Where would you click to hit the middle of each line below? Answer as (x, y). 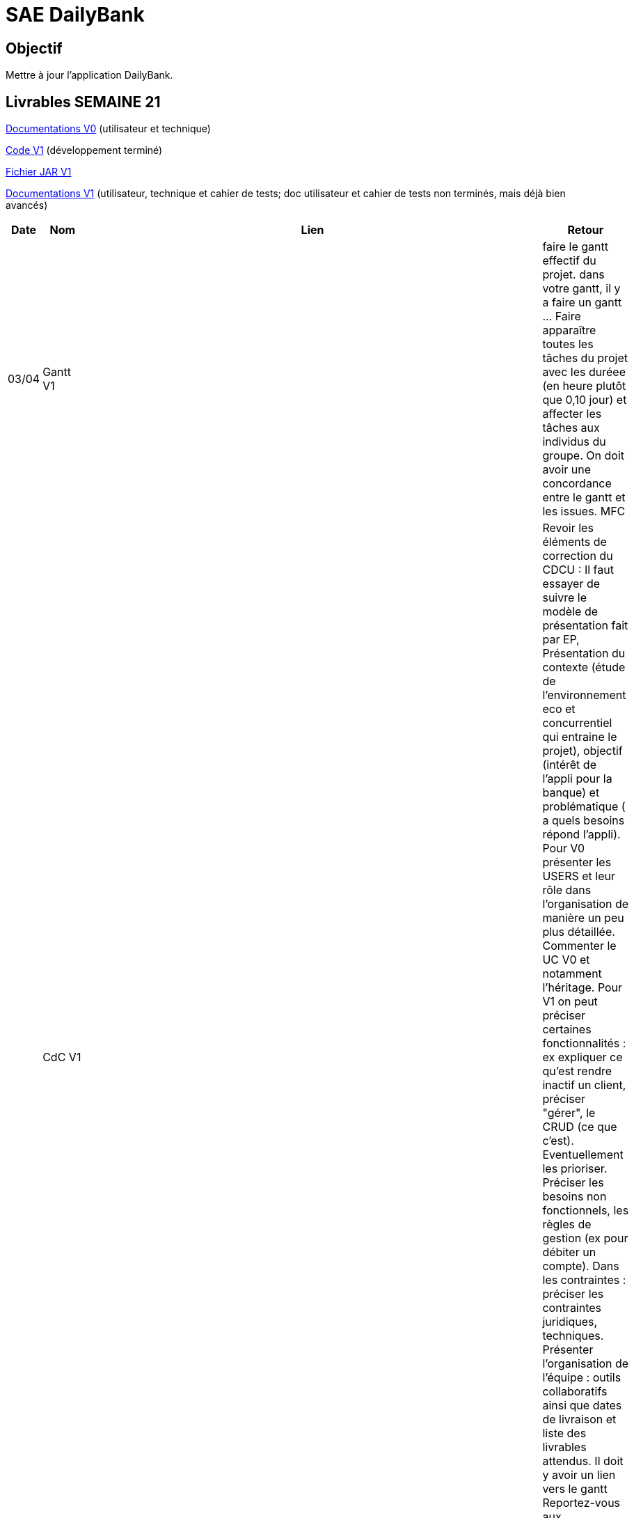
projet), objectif (583, 751)
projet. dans (573, 275)
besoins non (574, 1197)
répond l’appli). (581, 835)
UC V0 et (566, 960)
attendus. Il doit (583, 1461)
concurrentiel (577, 723)
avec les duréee (584, 372)
